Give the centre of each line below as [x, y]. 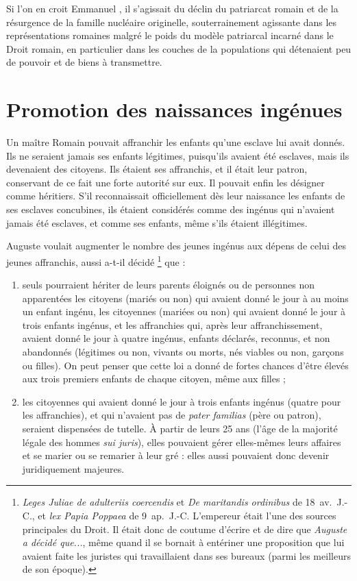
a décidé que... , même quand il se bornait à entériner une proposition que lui [183, 542]
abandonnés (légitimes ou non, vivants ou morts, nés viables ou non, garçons [183, 352]
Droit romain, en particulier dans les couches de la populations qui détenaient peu [179, 48]
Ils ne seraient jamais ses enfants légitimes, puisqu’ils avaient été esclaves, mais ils [178, 155]
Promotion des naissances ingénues [174, 109]
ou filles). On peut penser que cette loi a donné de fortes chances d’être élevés [185, 365]
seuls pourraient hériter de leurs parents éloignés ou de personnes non [169, 285]
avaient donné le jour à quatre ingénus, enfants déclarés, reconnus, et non [176, 338]
